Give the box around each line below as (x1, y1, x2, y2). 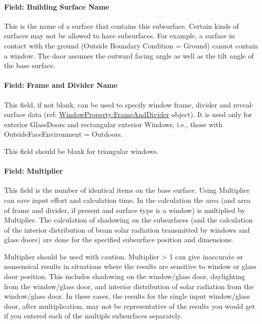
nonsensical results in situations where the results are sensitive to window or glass (4, 261, 256, 272)
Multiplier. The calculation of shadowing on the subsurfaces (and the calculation (4, 214, 253, 225)
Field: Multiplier (4, 166, 63, 176)
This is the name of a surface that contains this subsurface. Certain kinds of (4, 20, 239, 31)
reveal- (233, 99, 254, 110)
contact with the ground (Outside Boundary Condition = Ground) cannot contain (4, 40, 258, 50)
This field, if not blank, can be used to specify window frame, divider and (4, 99, 231, 110)
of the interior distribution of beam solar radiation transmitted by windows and (4, 224, 250, 235)
